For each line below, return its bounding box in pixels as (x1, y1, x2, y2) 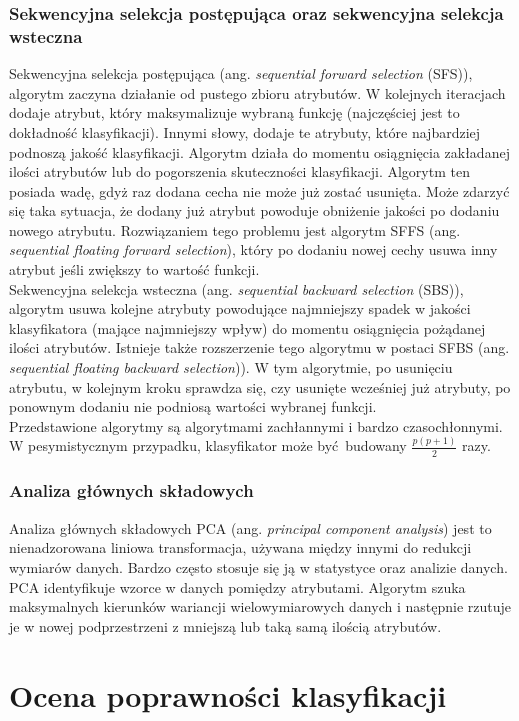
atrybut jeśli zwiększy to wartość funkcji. (9, 259, 260, 280)
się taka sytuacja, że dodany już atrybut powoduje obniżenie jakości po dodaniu (9, 200, 500, 221)
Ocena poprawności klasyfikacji (9, 674, 447, 715)
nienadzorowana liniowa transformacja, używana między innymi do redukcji (9, 537, 472, 558)
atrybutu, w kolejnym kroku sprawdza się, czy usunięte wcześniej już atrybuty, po (9, 376, 511, 397)
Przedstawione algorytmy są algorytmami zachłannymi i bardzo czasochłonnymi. (9, 415, 503, 436)
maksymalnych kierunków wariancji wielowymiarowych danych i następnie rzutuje (9, 596, 511, 617)
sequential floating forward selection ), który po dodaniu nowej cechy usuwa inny (9, 239, 498, 260)
